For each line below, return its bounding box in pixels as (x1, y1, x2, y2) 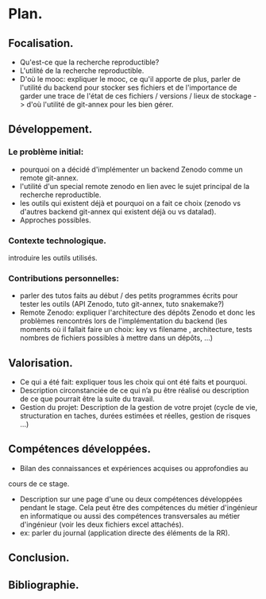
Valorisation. (8, 356, 73, 369)
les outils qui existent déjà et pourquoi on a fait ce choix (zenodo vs (19, 198, 241, 207)
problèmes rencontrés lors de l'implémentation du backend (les (19, 316, 228, 326)
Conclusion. (8, 551, 70, 565)
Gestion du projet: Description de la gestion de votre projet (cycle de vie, (19, 403, 258, 412)
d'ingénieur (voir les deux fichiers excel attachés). (19, 520, 184, 529)
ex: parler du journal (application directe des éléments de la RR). (19, 528, 230, 537)
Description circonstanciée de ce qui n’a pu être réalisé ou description (19, 386, 249, 396)
